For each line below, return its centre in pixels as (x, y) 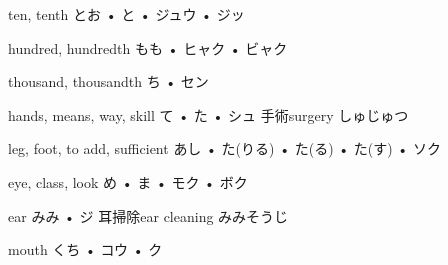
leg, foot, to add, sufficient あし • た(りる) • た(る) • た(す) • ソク (224, 148)
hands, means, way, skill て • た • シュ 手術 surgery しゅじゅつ (208, 114)
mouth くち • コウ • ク (85, 249)
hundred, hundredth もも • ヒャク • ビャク (148, 47)
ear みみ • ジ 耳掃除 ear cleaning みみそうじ (148, 215)
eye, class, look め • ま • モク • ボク (128, 181)
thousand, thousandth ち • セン (108, 81)
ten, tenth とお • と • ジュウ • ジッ (126, 14)
